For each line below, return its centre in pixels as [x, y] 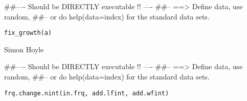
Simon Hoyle [24, 49]
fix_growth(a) [28, 33]
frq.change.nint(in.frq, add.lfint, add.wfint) [87, 93]
